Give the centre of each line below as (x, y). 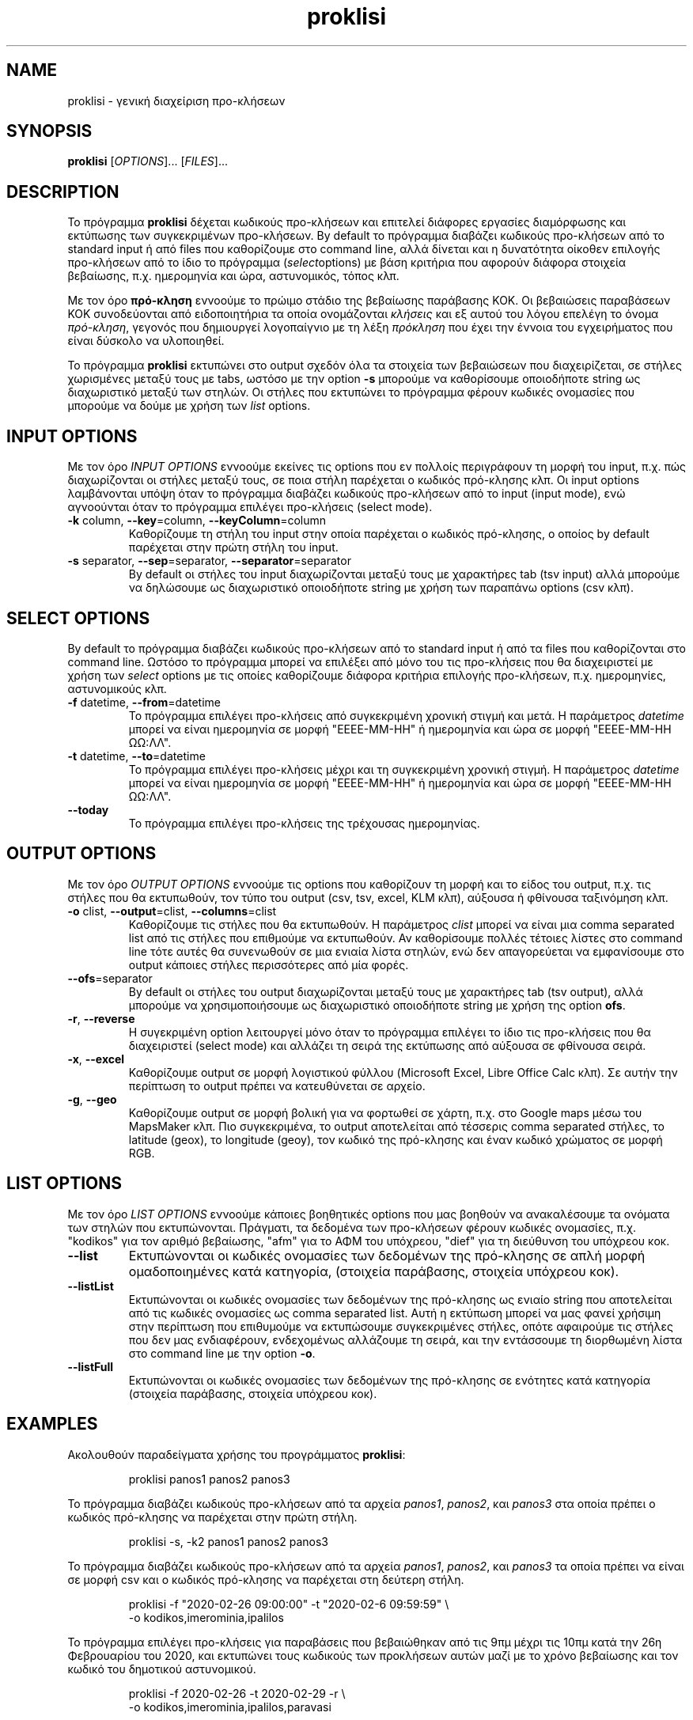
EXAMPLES (52, 1424)
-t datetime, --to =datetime (136, 756)
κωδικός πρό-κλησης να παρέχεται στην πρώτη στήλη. (212, 1517)
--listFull (91, 1366)
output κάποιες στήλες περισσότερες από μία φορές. (269, 964)
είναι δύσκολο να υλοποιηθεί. (146, 341)
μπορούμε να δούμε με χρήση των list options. (189, 406)
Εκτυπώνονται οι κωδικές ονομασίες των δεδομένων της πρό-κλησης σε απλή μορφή (387, 1255)
